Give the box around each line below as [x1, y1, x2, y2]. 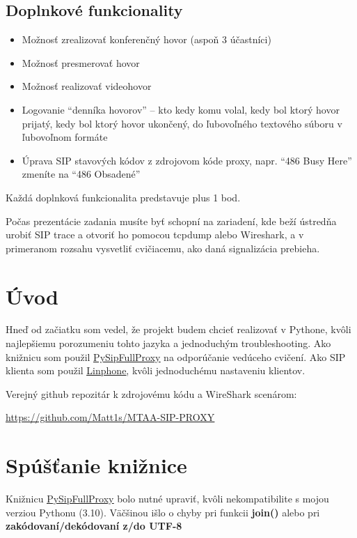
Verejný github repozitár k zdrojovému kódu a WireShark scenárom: [6, 386, 297, 401]
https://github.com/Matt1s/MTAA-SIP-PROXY [6, 410, 215, 424]
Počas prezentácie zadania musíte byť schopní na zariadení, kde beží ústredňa [6, 213, 337, 228]
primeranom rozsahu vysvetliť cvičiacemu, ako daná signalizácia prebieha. [6, 240, 320, 255]
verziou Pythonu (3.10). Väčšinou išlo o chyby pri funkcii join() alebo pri [6, 505, 320, 519]
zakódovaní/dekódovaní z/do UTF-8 [6, 518, 182, 533]
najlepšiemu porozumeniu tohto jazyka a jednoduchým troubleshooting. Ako [6, 336, 331, 351]
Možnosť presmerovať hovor [22, 55, 140, 70]
